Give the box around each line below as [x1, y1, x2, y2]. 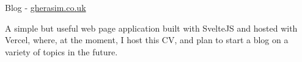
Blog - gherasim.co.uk [5, 1, 86, 13]
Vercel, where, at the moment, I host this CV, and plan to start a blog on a [5, 33, 289, 46]
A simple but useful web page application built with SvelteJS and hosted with [5, 21, 298, 34]
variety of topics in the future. [5, 45, 118, 58]
